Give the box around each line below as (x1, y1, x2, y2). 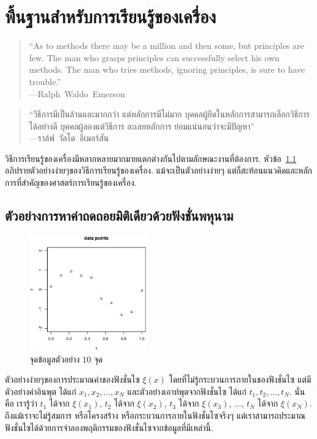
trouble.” (29, 75, 61, 87)
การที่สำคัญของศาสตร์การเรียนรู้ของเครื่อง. (5, 176, 137, 189)
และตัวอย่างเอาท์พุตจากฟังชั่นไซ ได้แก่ (127, 385, 247, 397)
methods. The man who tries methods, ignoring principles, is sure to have (29, 63, 305, 76)
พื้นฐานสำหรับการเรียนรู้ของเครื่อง (5, 4, 216, 29)
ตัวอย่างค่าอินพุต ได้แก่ (5, 385, 76, 397)
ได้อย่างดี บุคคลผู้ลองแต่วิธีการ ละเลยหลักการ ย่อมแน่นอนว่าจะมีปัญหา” (29, 119, 255, 132)
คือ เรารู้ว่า (5, 397, 37, 410)
